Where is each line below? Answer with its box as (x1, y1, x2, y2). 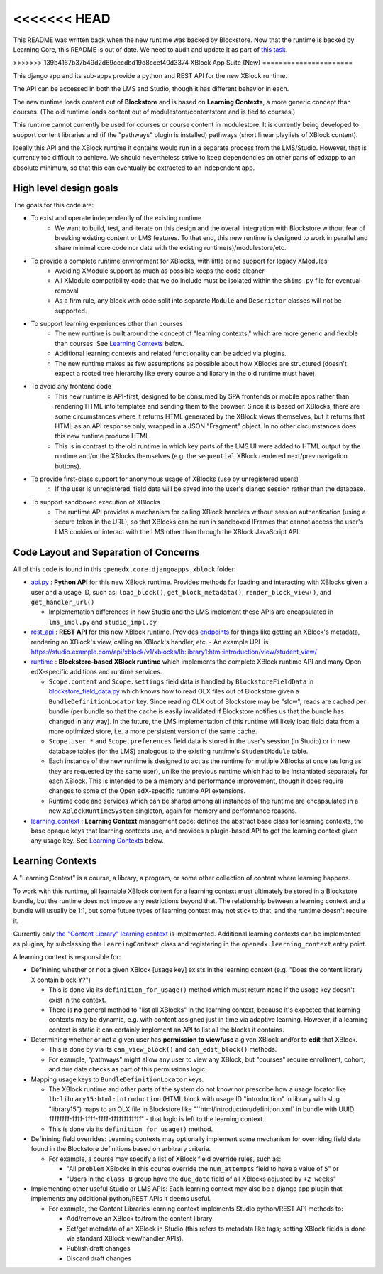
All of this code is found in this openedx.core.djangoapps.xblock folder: (13, 565, 237, 573)
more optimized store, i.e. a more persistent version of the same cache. (48, 727, 257, 735)
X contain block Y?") (30, 976, 91, 984)
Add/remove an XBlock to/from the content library (66, 1214, 213, 1223)
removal (55, 286, 79, 295)
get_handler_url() (30, 598, 95, 606)
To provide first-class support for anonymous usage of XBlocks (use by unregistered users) (30, 475, 299, 483)
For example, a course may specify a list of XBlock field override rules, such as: (48, 1155, 282, 1163)
